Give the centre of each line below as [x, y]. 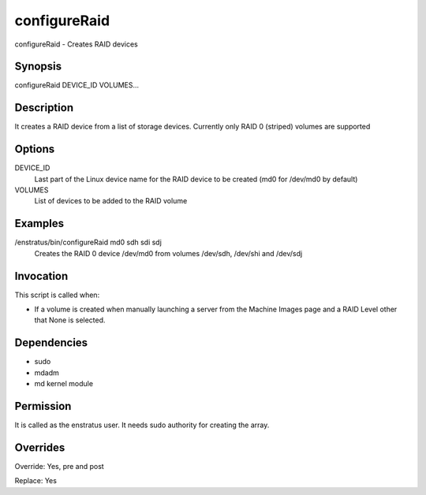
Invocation [41, 276]
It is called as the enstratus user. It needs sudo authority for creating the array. [142, 425]
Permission [43, 406]
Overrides [40, 447]
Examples [39, 223]
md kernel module [64, 384]
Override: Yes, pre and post [59, 466]
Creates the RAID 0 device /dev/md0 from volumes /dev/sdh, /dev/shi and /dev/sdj [168, 253]
